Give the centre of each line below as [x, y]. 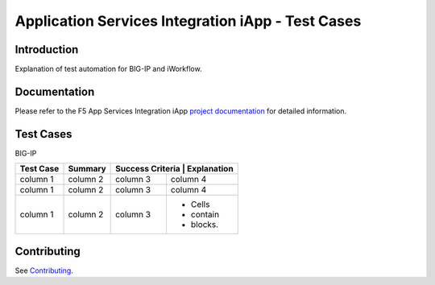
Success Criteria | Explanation [174, 169]
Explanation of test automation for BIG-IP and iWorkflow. [108, 69]
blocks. [205, 225]
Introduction [47, 50]
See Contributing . [44, 271]
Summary [87, 169]
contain [205, 215]
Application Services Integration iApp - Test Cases [188, 21]
